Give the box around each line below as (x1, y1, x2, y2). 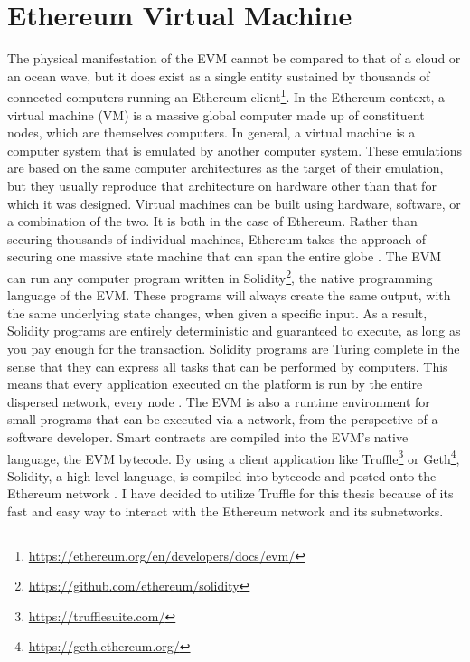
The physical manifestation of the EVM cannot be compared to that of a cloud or (7, 49, 461, 68)
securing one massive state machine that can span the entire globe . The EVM (7, 247, 442, 266)
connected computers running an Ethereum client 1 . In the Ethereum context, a (7, 85, 446, 106)
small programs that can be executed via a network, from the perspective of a (7, 410, 438, 429)
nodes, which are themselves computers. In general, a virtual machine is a (7, 123, 416, 142)
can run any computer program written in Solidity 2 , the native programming (7, 265, 433, 287)
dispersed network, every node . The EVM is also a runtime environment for (7, 392, 430, 411)
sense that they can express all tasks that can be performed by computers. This (7, 356, 448, 375)
